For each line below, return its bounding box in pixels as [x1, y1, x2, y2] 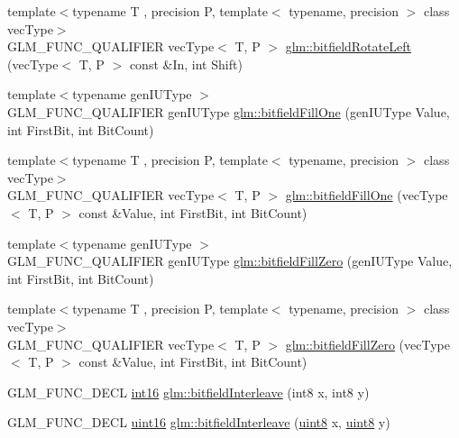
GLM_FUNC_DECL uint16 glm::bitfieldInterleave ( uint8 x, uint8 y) [7, 413, 390, 432]
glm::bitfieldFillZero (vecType [285, 334, 450, 353]
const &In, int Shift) [129, 54, 243, 73]
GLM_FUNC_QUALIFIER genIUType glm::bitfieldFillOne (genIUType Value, [7, 102, 450, 121]
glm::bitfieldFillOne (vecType [285, 186, 448, 205]
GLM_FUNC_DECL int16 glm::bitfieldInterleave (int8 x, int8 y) [7, 382, 370, 401]
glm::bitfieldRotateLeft [285, 37, 411, 56]
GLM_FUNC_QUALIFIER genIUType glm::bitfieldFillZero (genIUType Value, [7, 251, 453, 270]
